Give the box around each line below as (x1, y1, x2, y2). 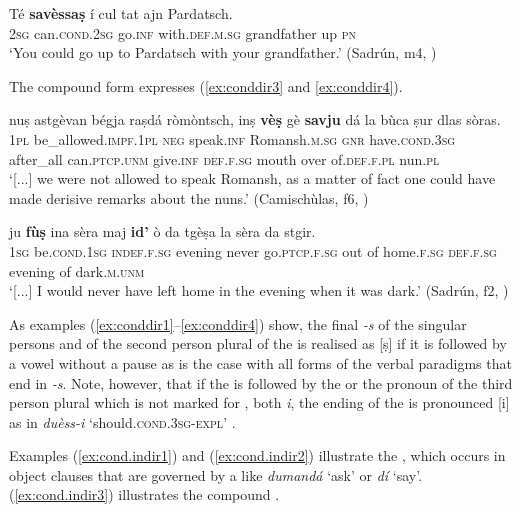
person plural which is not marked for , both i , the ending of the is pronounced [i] (9, 392, 510, 413)
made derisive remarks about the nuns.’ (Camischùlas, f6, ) (9, 187, 369, 208)
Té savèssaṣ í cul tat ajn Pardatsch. (9, 3, 233, 23)
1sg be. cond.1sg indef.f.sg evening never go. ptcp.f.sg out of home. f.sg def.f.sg (9, 240, 497, 261)
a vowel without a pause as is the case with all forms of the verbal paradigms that (9, 352, 512, 373)
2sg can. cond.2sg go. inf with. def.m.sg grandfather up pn (9, 22, 356, 43)
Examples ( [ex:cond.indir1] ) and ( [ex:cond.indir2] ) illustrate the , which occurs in (9, 445, 506, 466)
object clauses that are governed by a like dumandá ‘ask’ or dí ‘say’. (9, 464, 423, 485)
